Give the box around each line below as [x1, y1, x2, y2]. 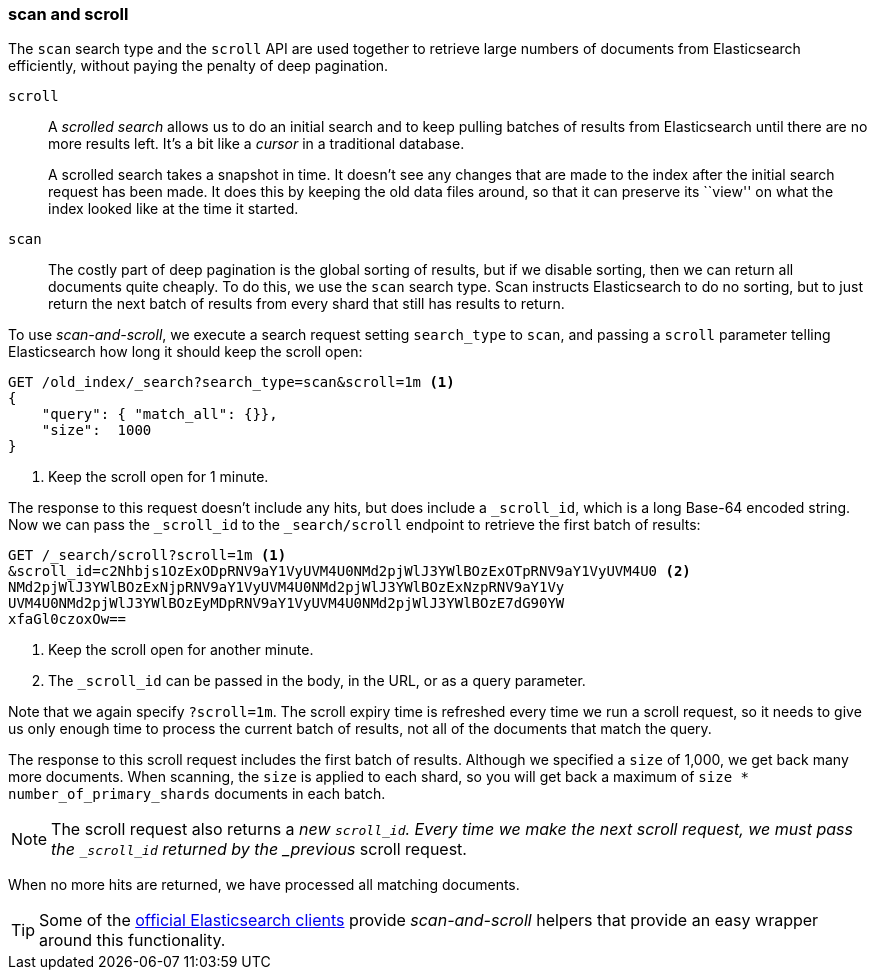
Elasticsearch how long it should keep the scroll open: [8, 343, 363, 361]
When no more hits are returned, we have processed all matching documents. [8, 876, 520, 894]
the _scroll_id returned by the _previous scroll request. [51, 839, 467, 860]
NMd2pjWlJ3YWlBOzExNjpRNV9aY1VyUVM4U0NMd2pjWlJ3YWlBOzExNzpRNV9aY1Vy [8, 579, 565, 596]
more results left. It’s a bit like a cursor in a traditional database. [48, 135, 465, 153]
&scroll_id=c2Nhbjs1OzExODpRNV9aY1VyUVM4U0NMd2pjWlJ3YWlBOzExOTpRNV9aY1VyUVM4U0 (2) [8, 563, 691, 580]
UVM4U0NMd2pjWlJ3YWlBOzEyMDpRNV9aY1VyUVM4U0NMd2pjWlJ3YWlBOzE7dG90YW [8, 595, 565, 612]
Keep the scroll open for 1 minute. [48, 468, 269, 486]
